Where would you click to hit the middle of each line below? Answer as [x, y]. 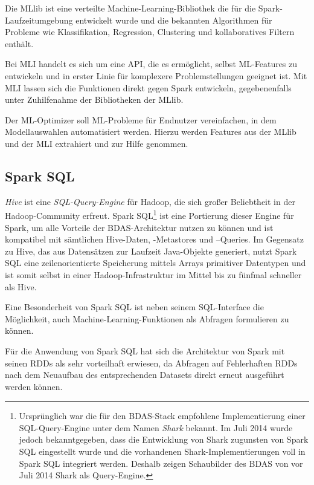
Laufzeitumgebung [39, 20]
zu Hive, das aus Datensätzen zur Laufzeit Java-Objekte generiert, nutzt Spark [151, 251]
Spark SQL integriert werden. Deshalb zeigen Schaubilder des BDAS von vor [161, 463]
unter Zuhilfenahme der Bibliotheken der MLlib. [94, 99]
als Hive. [21, 286]
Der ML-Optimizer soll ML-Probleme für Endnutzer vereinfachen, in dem [141, 119]
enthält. [19, 43]
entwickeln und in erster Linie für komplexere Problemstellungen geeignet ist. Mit [156, 75]
